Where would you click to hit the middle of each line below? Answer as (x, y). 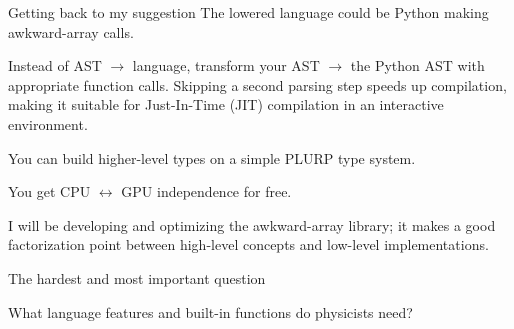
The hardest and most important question (137, 277)
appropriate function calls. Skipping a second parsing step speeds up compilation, (257, 84)
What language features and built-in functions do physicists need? (210, 311)
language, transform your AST (226, 65)
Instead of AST (55, 65)
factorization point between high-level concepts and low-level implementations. (248, 244)
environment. (48, 123)
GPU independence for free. (206, 191)
